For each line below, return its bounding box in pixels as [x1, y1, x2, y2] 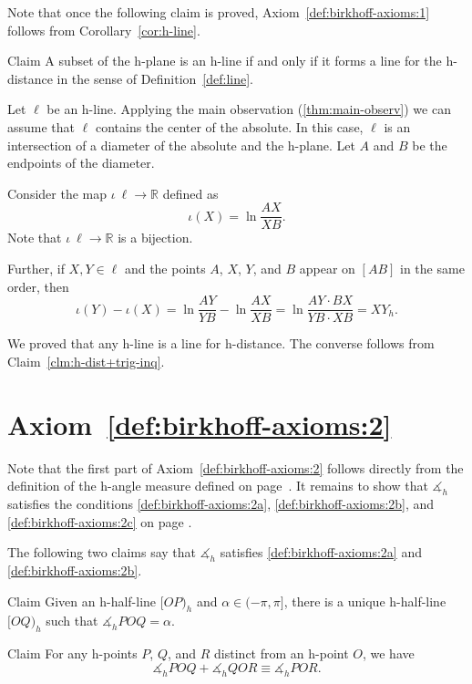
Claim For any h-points [7, 644, 138, 663]
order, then [7, 276, 69, 295]
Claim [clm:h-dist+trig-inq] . [7, 351, 165, 370]
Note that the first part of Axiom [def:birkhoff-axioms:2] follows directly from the [7, 458, 464, 477]
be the [412, 135, 447, 154]
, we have [362, 644, 415, 663]
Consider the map [7, 183, 108, 202]
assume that [7, 117, 76, 136]
